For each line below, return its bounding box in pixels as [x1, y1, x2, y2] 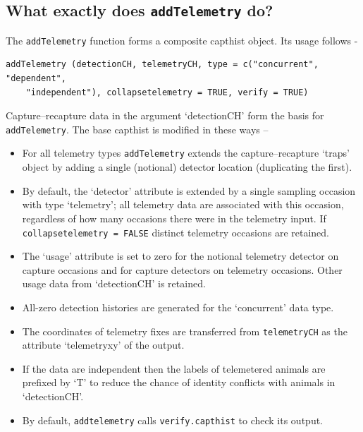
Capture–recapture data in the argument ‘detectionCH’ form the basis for [6, 108, 324, 123]
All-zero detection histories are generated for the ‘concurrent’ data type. [22, 299, 334, 314]
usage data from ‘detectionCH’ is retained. [22, 276, 206, 291]
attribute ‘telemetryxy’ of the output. [22, 337, 185, 352]
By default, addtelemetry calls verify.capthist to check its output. [22, 412, 323, 427]
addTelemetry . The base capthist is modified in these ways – [6, 121, 269, 136]
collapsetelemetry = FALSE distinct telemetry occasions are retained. [22, 224, 329, 239]
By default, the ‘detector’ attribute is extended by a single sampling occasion [22, 183, 356, 198]
